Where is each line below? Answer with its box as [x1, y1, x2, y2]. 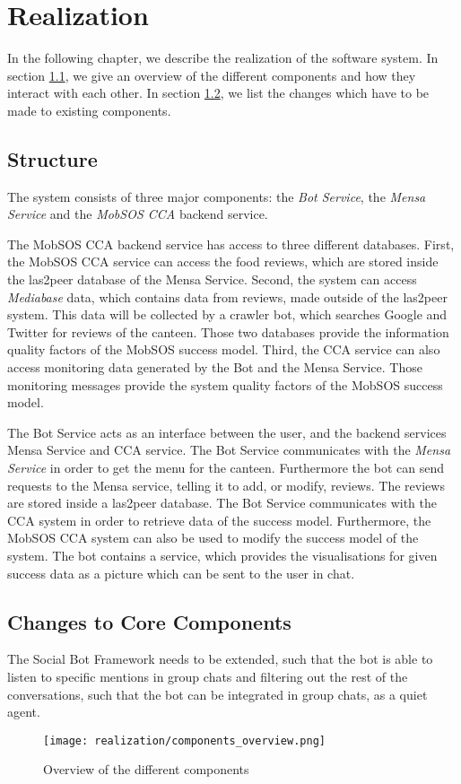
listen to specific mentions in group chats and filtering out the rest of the [7, 666, 408, 685]
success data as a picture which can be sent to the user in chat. [7, 563, 355, 582]
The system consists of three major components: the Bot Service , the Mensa [7, 187, 426, 205]
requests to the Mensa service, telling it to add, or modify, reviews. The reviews [7, 475, 445, 494]
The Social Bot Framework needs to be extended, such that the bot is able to [7, 649, 433, 668]
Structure [7, 144, 98, 172]
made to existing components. [7, 100, 171, 119]
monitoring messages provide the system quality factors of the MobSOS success [7, 375, 443, 394]
